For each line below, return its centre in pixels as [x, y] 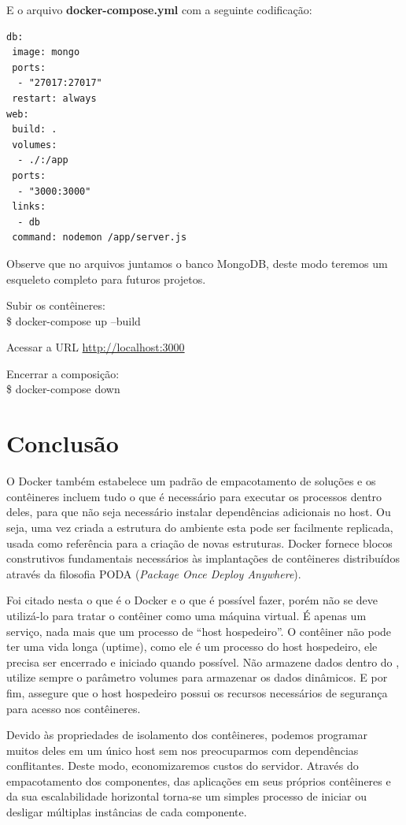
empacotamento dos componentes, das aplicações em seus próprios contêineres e [199, 780]
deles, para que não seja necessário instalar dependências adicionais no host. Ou [199, 512]
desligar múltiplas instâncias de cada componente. [127, 812]
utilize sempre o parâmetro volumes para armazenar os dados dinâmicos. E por [197, 677]
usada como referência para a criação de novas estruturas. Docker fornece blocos [199, 543]
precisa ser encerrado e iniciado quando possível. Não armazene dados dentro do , [203, 661]
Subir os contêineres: [56, 305]
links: [29, 207]
